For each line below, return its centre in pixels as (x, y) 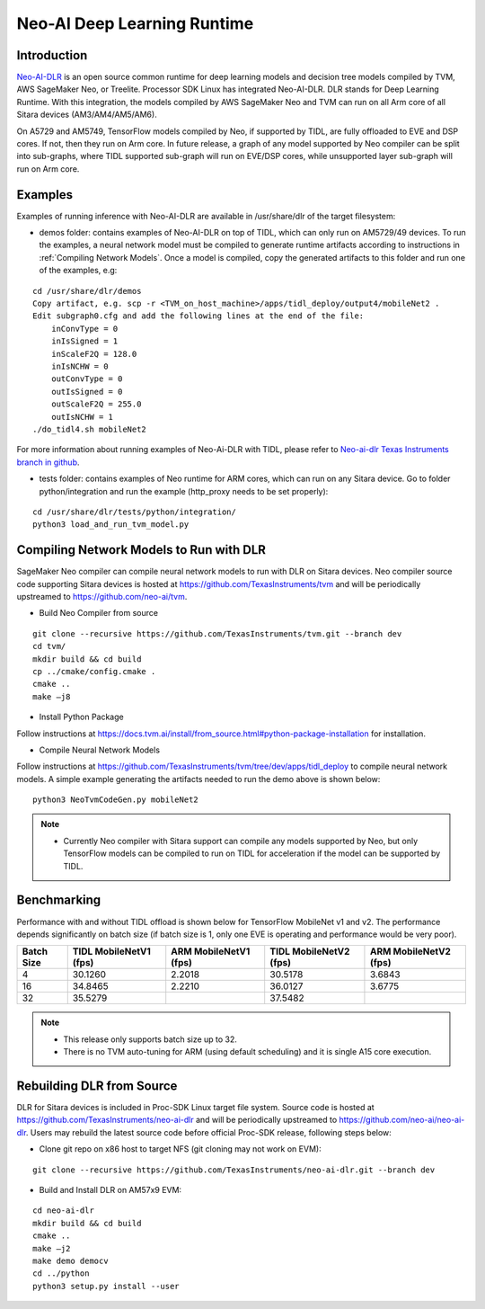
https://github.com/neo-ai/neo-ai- (402, 1120)
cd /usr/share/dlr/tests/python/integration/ (135, 512)
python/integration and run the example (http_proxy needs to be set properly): (184, 491)
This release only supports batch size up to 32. (150, 1039)
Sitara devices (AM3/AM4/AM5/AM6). (87, 115)
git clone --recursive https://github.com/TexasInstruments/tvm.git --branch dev (217, 633)
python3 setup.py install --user (106, 1286)
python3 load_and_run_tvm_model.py (111, 525)
